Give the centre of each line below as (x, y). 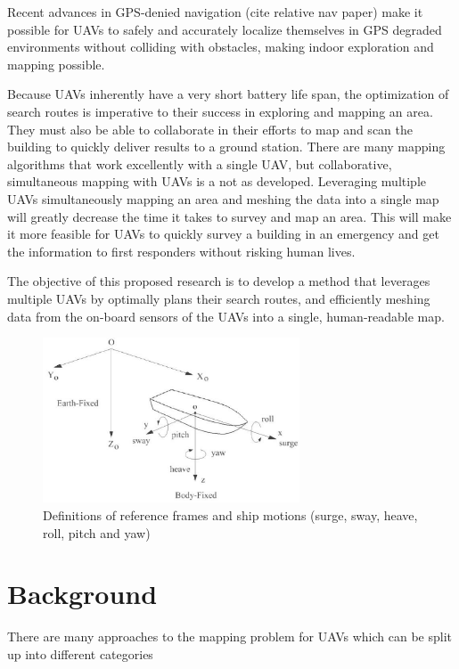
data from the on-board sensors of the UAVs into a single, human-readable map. (226, 316)
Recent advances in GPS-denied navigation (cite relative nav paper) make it (215, 12)
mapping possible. (56, 64)
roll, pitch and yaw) (97, 532)
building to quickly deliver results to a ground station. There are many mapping (226, 147)
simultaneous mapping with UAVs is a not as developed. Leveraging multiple (217, 181)
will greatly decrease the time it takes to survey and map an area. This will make (229, 216)
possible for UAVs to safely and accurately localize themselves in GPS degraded (225, 29)
